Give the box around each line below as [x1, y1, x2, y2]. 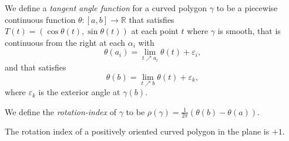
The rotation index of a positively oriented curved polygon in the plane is [5, 125, 270, 137]
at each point [131, 25, 179, 37]
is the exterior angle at [38, 86, 120, 98]
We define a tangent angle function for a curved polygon [5, 2, 207, 14]
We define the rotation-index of [5, 105, 117, 117]
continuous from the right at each [5, 36, 126, 48]
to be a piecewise [216, 2, 278, 14]
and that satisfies [5, 61, 66, 73]
